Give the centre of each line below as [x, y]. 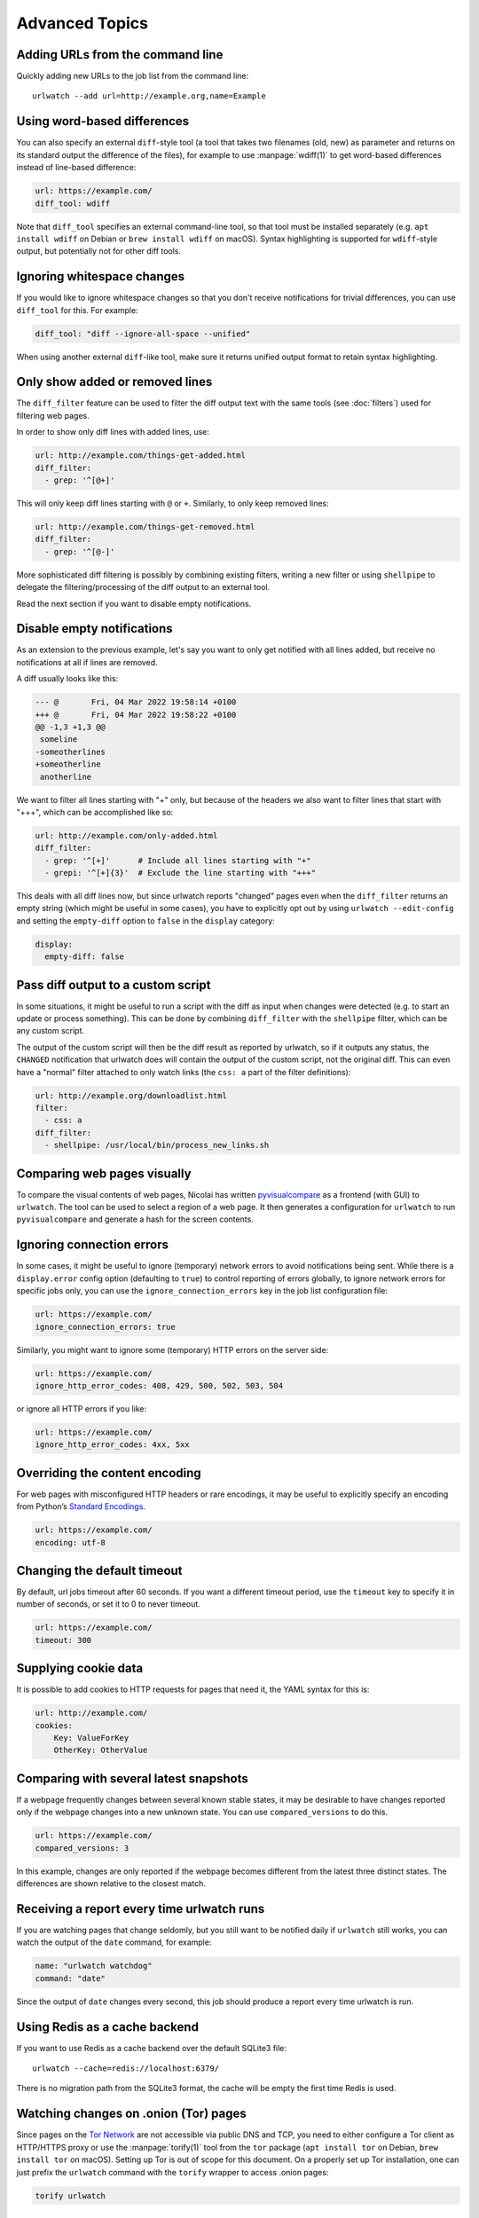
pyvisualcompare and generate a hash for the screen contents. [135, 1219]
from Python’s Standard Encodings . [81, 1506]
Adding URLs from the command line [120, 55]
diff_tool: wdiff [73, 203]
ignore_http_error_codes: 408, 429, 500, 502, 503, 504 [159, 1385]
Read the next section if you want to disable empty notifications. [134, 603]
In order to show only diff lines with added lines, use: [113, 432]
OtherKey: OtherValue [101, 1750]
